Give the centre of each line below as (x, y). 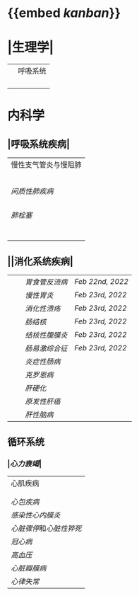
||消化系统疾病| (41, 261)
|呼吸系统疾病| (39, 144)
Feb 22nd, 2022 (102, 281)
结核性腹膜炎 (47, 335)
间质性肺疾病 (32, 191)
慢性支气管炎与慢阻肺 (47, 165)
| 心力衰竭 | (25, 464)
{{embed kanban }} (64, 13)
